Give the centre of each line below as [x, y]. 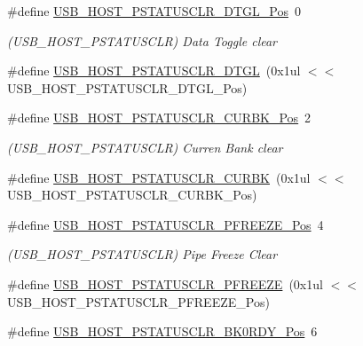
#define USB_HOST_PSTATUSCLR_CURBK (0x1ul [159, 177]
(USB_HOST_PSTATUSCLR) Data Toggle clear [142, 40]
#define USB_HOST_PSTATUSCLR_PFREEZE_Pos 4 [166, 224]
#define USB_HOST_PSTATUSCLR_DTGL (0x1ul [154, 71]
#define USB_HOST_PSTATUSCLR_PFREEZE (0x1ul [165, 283]
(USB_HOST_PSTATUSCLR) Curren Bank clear [145, 147]
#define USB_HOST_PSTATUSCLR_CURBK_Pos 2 [159, 118]
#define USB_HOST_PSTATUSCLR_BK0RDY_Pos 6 [162, 331]
